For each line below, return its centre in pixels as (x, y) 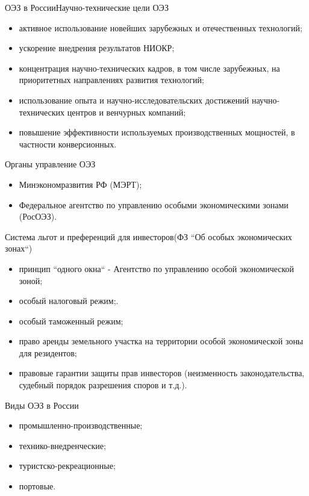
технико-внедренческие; (62, 445)
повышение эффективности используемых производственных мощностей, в (157, 132)
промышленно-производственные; (81, 425)
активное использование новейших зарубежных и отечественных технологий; (161, 27)
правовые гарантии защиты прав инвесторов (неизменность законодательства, (162, 373)
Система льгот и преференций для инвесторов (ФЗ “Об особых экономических (148, 236)
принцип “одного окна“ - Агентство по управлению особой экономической (157, 268)
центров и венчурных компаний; (126, 112)
